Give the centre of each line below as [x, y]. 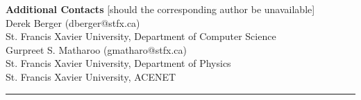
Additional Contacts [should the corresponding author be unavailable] [160, 9]
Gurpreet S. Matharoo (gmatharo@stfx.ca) [96, 49]
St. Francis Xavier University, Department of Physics [118, 63]
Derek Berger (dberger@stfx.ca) [73, 22]
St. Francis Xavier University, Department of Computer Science [141, 36]
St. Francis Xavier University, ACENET [91, 76]
